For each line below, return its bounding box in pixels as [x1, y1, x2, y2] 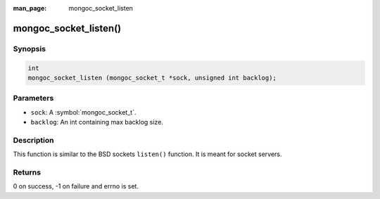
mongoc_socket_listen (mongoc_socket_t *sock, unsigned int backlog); [27, 74, 277, 82]
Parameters [13, 94, 54, 103]
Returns [13, 167, 42, 177]
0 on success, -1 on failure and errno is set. [13, 182, 139, 191]
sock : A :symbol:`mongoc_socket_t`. [30, 108, 137, 116]
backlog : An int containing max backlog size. [30, 118, 163, 127]
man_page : [13, 4, 47, 12]
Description [13, 135, 54, 145]
